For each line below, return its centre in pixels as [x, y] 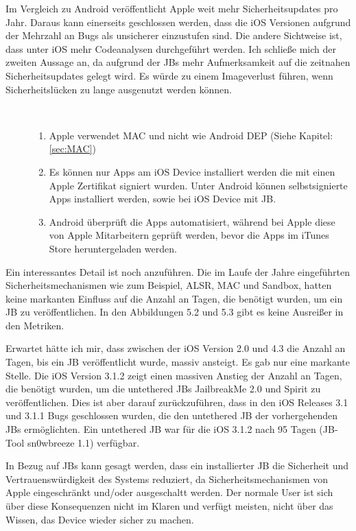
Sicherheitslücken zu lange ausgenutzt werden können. [119, 89]
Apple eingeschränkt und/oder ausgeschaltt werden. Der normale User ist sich [169, 492]
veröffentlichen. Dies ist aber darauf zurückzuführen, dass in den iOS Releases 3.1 [177, 402]
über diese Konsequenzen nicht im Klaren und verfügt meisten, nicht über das [169, 506]
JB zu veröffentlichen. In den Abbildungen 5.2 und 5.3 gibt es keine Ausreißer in [175, 312]
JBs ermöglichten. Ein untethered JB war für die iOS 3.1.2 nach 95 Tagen [161, 429]
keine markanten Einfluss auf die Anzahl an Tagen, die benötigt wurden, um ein [174, 298]
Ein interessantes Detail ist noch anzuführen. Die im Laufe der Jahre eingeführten [178, 271]
